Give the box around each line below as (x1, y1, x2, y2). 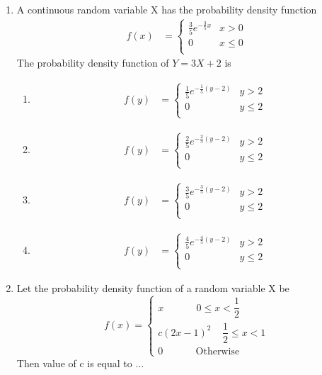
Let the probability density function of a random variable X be (16, 280, 289, 295)
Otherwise (195, 346, 240, 357)
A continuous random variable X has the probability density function (16, 2, 317, 16)
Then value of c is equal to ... (16, 355, 144, 370)
